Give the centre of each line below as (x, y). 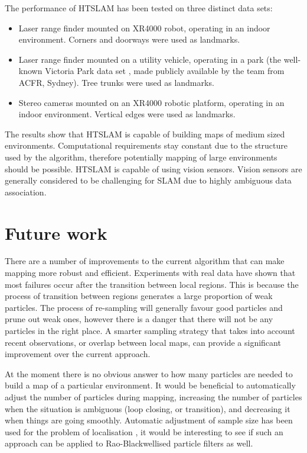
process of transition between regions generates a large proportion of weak (139, 296)
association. (26, 192)
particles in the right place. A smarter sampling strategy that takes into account (150, 330)
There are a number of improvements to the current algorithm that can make (145, 261)
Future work (56, 232)
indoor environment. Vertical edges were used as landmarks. (127, 114)
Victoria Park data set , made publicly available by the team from (165, 71)
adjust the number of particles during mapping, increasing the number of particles (153, 396)
